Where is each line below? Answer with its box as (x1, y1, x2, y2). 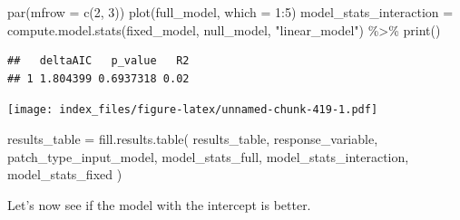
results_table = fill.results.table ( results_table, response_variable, (7, 129, 378, 148)
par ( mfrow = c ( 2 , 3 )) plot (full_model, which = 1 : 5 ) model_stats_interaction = (7, 3, 454, 21)
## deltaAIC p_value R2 (7, 54, 190, 68)
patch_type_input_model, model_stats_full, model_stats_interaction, (7, 147, 409, 166)
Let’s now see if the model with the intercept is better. (7, 195, 311, 214)
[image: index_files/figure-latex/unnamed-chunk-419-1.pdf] (7, 103, 378, 117)
